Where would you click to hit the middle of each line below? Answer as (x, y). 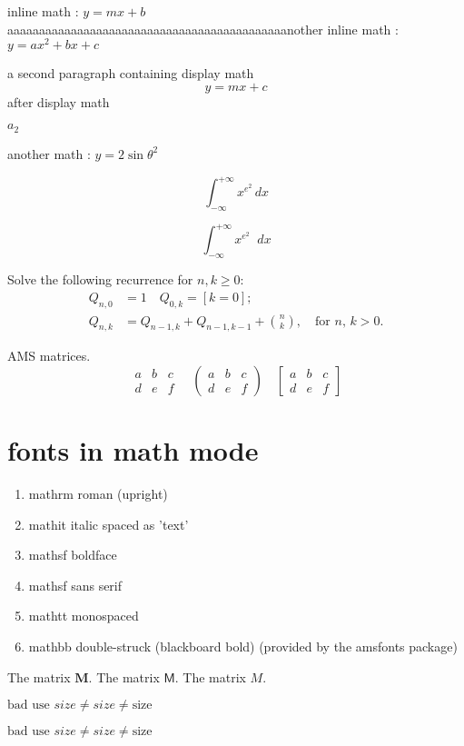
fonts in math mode (133, 450)
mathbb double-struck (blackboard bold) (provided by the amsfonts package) (243, 647)
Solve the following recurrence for (100, 279)
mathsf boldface (73, 555)
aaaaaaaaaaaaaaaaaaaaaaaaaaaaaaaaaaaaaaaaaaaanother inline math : (203, 29)
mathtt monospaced (84, 616)
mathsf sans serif (75, 585)
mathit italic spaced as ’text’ (109, 524)
